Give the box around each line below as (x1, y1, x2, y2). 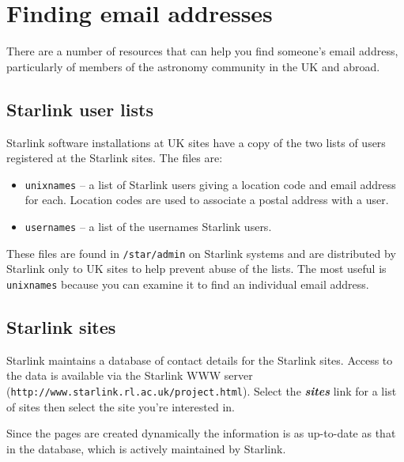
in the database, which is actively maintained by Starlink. (6, 440, 286, 456)
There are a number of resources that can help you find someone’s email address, (6, 43, 398, 59)
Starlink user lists (6, 97, 153, 121)
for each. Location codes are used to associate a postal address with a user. (25, 191, 389, 208)
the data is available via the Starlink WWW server (6, 367, 253, 384)
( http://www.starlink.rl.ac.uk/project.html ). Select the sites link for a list (6, 382, 397, 399)
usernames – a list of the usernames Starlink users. (25, 218, 272, 234)
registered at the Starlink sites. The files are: (6, 150, 223, 166)
